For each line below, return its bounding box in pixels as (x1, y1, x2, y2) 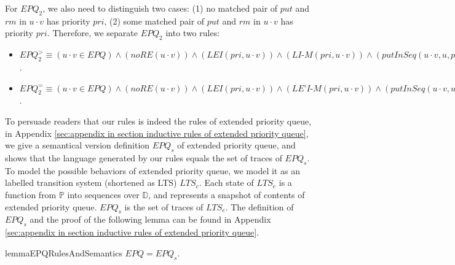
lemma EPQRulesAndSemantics (5, 246, 122, 259)
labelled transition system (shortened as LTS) (5, 176, 177, 189)
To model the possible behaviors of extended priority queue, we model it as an (5, 164, 300, 177)
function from (5, 188, 57, 201)
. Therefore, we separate (47, 26, 138, 39)
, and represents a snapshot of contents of (148, 188, 305, 201)
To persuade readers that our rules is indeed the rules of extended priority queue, (5, 114, 312, 127)
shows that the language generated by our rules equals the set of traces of (5, 151, 282, 164)
